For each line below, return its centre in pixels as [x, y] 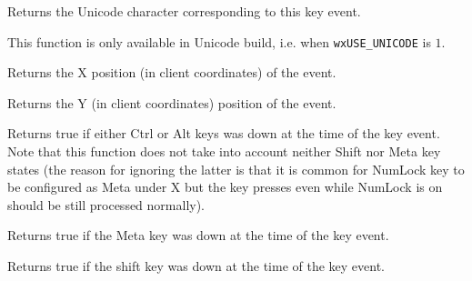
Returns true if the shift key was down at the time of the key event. [196, 266]
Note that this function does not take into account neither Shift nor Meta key [224, 151]
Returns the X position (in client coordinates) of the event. [172, 72]
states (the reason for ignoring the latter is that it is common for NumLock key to [236, 169]
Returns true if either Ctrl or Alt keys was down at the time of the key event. [224, 133]
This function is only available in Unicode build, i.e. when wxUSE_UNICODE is [219, 41]
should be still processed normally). [106, 204]
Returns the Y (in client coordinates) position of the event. [172, 102]
